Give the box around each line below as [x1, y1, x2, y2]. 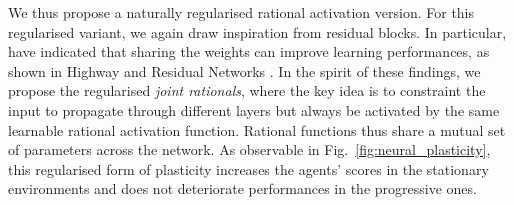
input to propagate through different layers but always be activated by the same [8, 99, 500, 120]
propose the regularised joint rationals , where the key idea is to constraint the [8, 80, 486, 101]
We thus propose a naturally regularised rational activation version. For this [8, 2, 475, 22]
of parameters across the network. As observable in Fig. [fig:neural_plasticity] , [8, 139, 491, 160]
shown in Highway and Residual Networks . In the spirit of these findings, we [8, 60, 481, 81]
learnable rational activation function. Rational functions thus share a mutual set [8, 119, 506, 140]
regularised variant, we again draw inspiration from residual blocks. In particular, [8, 21, 507, 42]
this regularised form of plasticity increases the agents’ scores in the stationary [8, 158, 489, 179]
